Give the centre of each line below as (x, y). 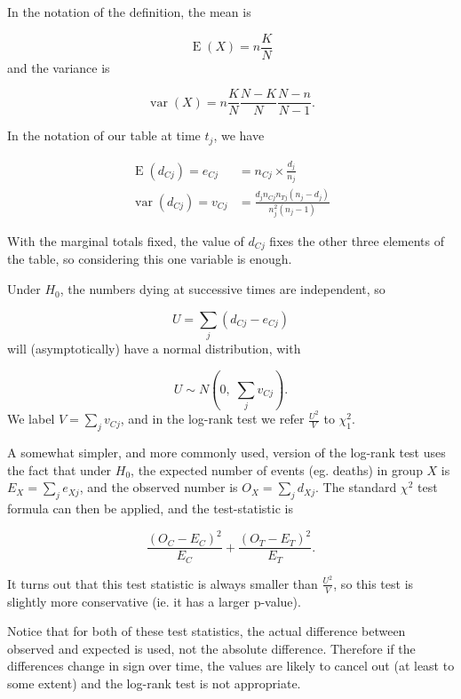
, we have (239, 135)
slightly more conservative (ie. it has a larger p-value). (154, 601)
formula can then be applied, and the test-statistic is (150, 508)
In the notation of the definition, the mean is (129, 12)
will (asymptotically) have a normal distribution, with (154, 348)
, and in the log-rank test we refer (212, 419)
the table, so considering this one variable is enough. (150, 259)
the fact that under (60, 469)
